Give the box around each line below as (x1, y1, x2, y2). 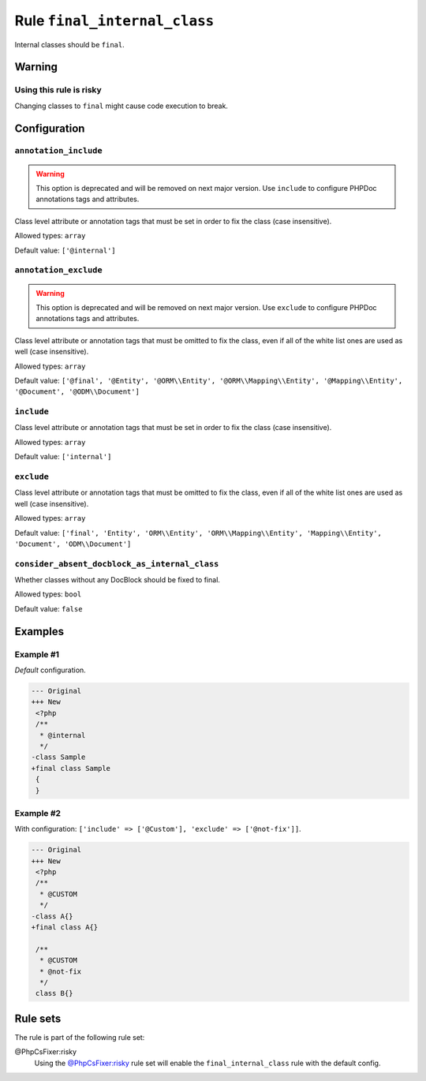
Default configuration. (14, 665, 86, 675)
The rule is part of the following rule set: (14, 1032, 145, 1042)
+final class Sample (31, 764, 110, 772)
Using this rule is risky (14, 84, 102, 95)
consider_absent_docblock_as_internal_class (14, 559, 219, 569)
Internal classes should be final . (14, 39, 125, 49)
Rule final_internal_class (14, 12, 215, 29)
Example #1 (14, 649, 59, 660)
